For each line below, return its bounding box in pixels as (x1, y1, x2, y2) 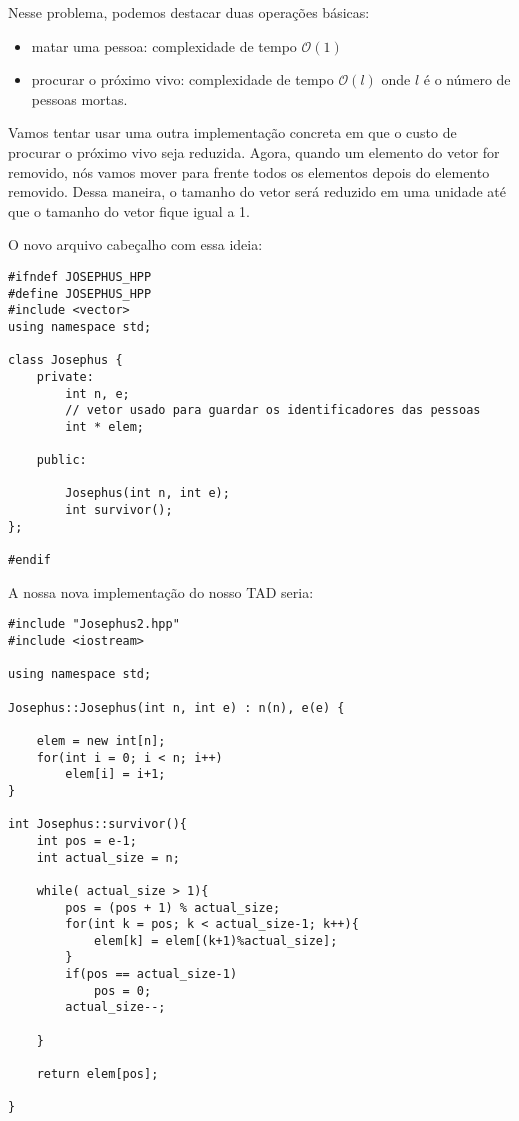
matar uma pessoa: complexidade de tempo (31, 35, 297, 56)
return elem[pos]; (36, 1067, 159, 1082)
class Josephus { (8, 353, 123, 368)
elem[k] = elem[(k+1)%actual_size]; (93, 933, 338, 948)
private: (36, 369, 94, 384)
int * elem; (65, 419, 145, 434)
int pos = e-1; (36, 833, 137, 848)
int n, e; (65, 386, 130, 401)
